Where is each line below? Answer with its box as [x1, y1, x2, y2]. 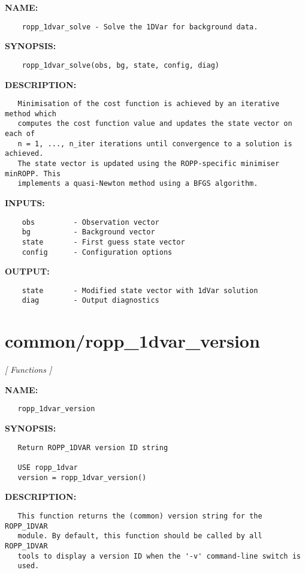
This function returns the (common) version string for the [17, 511, 262, 520]
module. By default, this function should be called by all [17, 532, 262, 541]
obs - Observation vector [22, 218, 159, 227]
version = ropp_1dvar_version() [17, 473, 147, 482]
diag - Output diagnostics [22, 296, 159, 305]
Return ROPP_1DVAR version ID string [17, 443, 168, 452]
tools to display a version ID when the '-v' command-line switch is [17, 551, 301, 560]
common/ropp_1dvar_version [5, 328, 260, 353]
